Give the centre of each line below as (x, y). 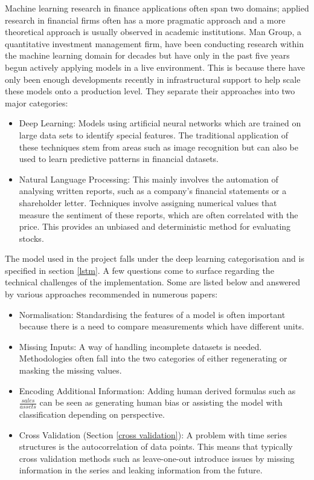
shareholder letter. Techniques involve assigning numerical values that (148, 202)
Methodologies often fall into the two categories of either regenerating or (153, 358)
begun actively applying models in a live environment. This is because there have (155, 67)
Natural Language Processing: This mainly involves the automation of (149, 179)
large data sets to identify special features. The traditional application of (154, 135)
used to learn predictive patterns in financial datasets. (119, 159)
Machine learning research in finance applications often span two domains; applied (157, 8)
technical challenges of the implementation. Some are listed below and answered (153, 282)
